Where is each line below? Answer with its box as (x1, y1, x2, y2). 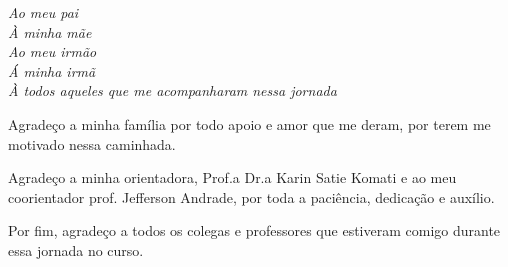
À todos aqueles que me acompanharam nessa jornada (8, 80, 337, 101)
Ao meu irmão (8, 41, 97, 62)
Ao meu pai (8, 2, 79, 22)
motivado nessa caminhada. (8, 133, 176, 154)
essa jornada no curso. (8, 239, 144, 260)
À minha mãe (8, 21, 92, 42)
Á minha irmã (8, 60, 96, 81)
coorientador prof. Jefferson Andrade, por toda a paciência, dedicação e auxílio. (8, 186, 495, 207)
